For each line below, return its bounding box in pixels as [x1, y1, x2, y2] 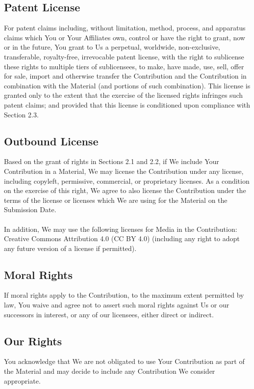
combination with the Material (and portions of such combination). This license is [4, 80, 251, 90]
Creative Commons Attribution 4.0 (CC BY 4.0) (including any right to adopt [4, 233, 240, 244]
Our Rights [4, 333, 62, 348]
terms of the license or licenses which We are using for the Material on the [4, 194, 228, 205]
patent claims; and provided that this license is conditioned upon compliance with [4, 99, 251, 110]
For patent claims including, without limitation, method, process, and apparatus [4, 23, 246, 33]
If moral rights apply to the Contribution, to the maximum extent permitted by [4, 290, 244, 300]
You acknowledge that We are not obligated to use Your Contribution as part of [4, 356, 245, 366]
